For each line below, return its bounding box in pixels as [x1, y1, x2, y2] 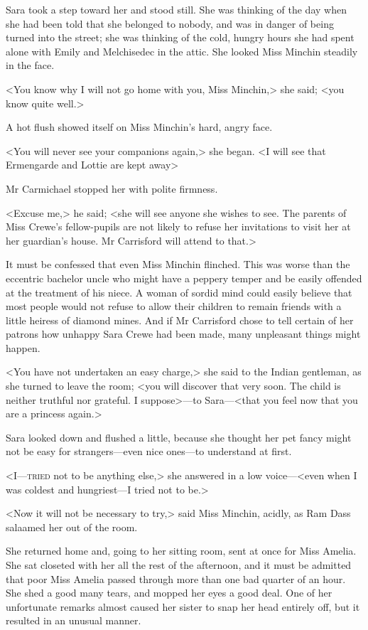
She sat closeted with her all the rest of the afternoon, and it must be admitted [6, 557, 352, 572]
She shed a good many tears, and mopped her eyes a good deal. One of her [6, 585, 332, 600]
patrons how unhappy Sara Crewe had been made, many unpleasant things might [6, 326, 361, 341]
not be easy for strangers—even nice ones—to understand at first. [6, 444, 292, 459]
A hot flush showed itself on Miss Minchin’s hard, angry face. [6, 119, 273, 134]
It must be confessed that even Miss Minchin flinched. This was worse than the [6, 257, 350, 272]
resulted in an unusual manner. [6, 613, 141, 628]
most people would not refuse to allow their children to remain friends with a [6, 299, 342, 314]
